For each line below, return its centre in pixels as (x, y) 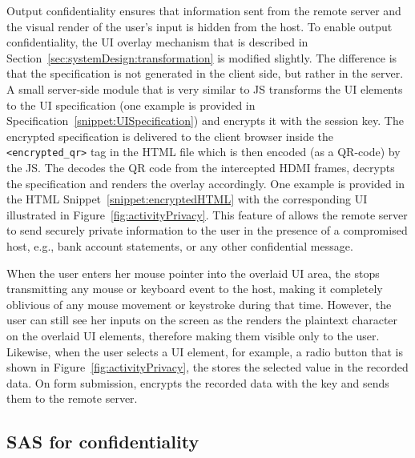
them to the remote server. (72, 398)
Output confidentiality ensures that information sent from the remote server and (204, 10)
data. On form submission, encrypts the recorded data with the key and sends (198, 382)
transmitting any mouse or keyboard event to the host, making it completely (195, 289)
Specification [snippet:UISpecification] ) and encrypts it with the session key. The (205, 121)
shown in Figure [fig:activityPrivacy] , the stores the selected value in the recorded (207, 367)
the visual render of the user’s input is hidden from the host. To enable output (199, 26)
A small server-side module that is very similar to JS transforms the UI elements (205, 88)
